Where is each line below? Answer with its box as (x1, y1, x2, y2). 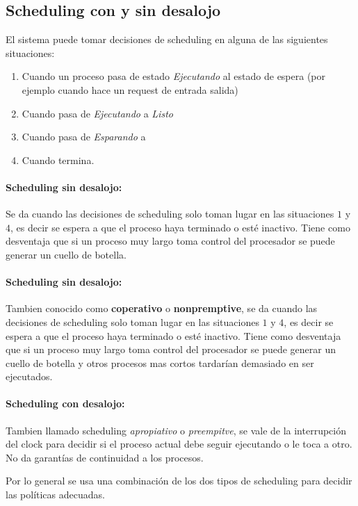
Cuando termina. (22, 152, 95, 167)
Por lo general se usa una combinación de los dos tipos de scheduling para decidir (6, 473, 352, 488)
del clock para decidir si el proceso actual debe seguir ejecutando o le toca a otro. (6, 436, 352, 451)
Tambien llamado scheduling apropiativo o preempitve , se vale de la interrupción (6, 423, 347, 437)
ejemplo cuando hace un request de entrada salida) (22, 82, 238, 97)
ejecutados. (6, 369, 53, 384)
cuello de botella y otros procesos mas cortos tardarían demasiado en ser (6, 355, 314, 370)
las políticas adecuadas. (6, 487, 105, 502)
